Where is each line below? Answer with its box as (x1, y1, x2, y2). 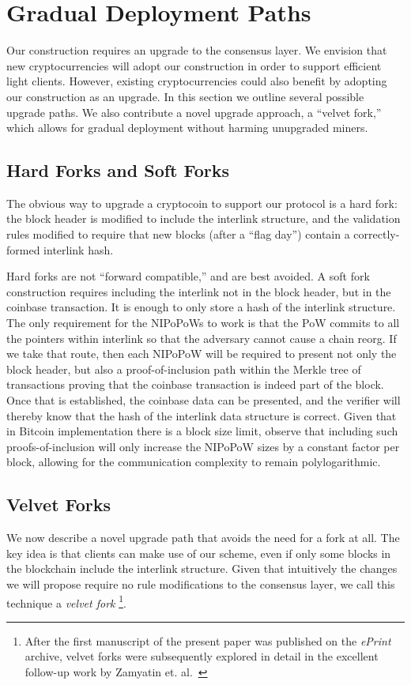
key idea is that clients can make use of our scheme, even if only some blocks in (6, 544, 391, 561)
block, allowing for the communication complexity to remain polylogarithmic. (6, 454, 381, 470)
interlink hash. (43, 241, 114, 258)
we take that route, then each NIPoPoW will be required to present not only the (6, 345, 397, 362)
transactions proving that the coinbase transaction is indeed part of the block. (6, 376, 384, 393)
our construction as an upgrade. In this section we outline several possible (6, 88, 364, 104)
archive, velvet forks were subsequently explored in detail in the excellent (25, 648, 379, 664)
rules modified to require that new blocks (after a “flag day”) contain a (6, 226, 350, 243)
